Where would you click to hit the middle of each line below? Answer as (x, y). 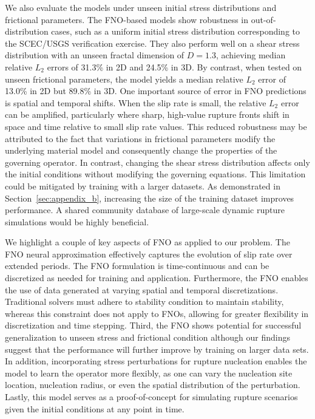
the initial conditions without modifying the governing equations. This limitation (155, 174)
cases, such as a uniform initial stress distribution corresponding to (175, 31)
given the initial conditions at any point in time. (95, 408)
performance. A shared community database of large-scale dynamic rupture (145, 210)
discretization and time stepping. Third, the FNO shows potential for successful (153, 325)
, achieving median (251, 55)
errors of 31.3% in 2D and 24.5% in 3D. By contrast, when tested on (174, 66)
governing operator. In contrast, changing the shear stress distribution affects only (157, 162)
